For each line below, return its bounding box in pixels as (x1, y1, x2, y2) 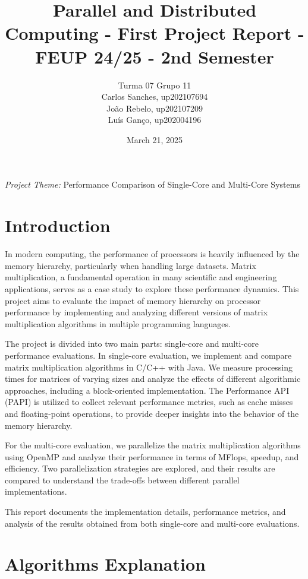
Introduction (5, 213, 111, 238)
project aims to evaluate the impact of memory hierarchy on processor (5, 294, 261, 306)
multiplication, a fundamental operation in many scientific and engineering (5, 271, 277, 283)
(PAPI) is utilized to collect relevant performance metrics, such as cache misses (5, 396, 293, 408)
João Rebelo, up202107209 (106, 102, 203, 114)
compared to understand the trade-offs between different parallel (5, 473, 240, 486)
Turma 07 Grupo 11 (118, 78, 191, 91)
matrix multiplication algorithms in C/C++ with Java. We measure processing (5, 360, 293, 373)
